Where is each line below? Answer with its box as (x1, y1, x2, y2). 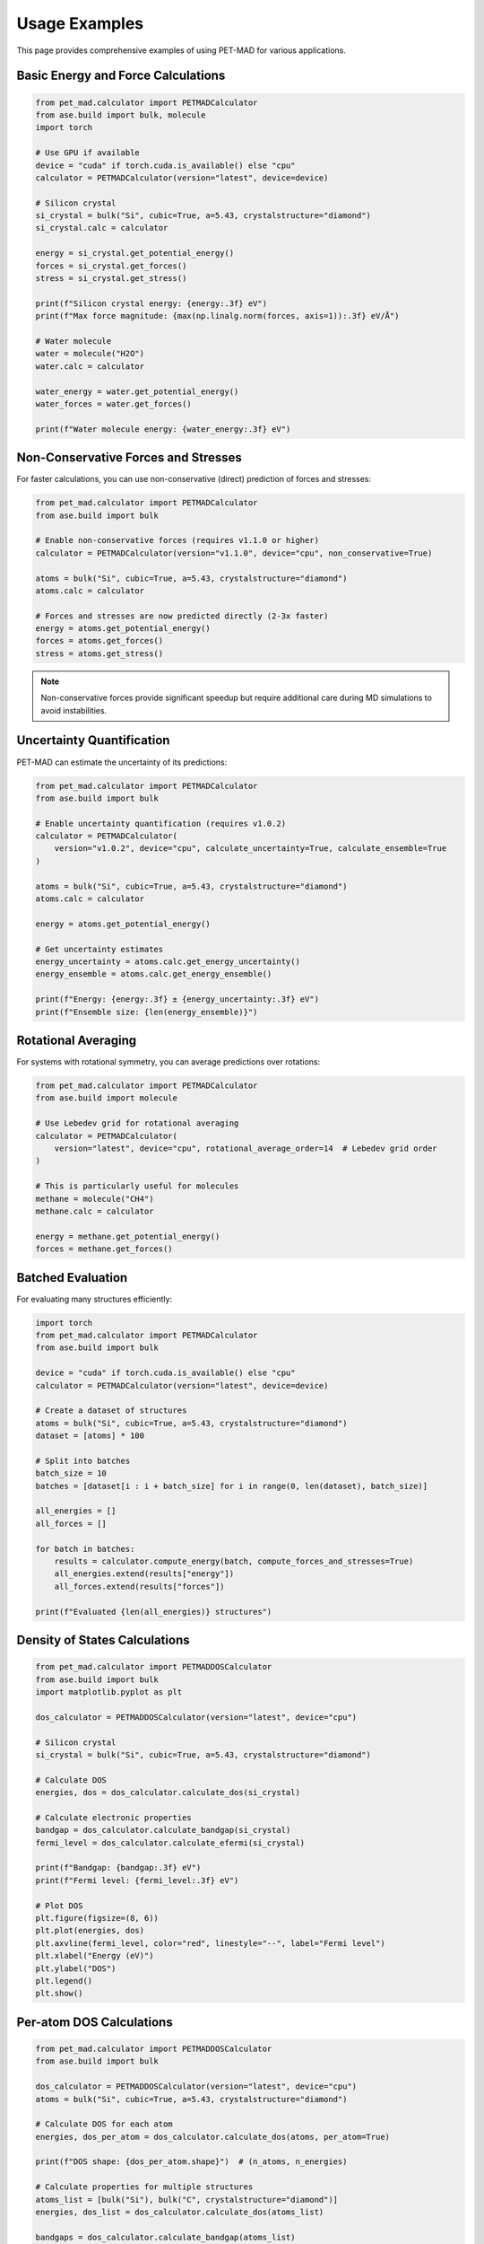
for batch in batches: (35, 1544, 135, 1554)
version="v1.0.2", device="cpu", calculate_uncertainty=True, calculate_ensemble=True (54, 844, 447, 854)
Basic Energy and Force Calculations (16, 68, 226, 83)
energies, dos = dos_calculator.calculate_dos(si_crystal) (35, 1787, 300, 1798)
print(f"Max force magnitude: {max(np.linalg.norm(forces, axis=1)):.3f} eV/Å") (35, 311, 400, 321)
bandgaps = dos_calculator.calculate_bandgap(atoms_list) (35, 2231, 296, 2242)
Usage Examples (16, 13, 144, 33)
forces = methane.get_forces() (35, 1244, 174, 1254)
